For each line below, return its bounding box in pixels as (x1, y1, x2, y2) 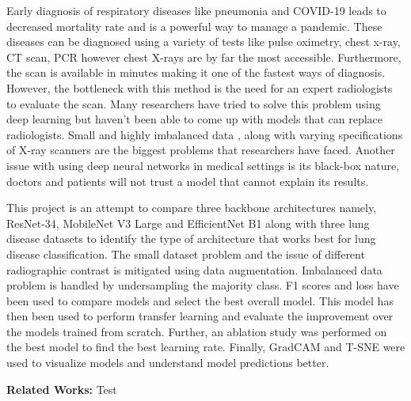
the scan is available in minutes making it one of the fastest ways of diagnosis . (6, 64, 386, 81)
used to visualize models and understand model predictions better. (6, 354, 329, 371)
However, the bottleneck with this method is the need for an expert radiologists (6, 79, 393, 96)
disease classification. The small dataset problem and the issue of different (6, 245, 365, 262)
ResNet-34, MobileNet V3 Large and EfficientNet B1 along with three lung (6, 214, 370, 231)
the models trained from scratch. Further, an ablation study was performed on (6, 323, 387, 339)
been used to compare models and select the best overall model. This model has (6, 292, 394, 308)
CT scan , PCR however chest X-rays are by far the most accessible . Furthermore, (6, 48, 401, 65)
